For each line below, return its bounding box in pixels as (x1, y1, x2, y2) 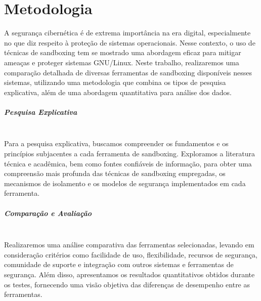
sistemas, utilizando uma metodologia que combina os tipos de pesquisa (4, 77, 226, 88)
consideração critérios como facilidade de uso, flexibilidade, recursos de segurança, (4, 249, 257, 260)
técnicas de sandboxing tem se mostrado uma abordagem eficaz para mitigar (4, 47, 241, 58)
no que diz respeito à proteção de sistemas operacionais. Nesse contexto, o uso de (4, 37, 255, 48)
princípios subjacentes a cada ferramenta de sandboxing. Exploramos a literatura (4, 148, 255, 159)
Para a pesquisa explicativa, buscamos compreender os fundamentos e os (4, 138, 229, 149)
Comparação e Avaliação (4, 207, 92, 218)
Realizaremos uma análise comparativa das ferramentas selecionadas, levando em (4, 239, 254, 250)
